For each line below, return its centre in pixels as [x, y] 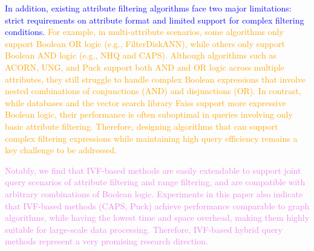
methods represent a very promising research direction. [106, 241]
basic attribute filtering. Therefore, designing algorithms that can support [142, 126]
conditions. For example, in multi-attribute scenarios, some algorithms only [144, 32]
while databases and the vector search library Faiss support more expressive [146, 102]
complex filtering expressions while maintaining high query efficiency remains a [151, 138]
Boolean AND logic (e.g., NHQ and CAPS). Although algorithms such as [141, 55]
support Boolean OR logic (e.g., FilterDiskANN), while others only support [145, 43]
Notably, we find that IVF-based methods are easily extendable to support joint [153, 170]
